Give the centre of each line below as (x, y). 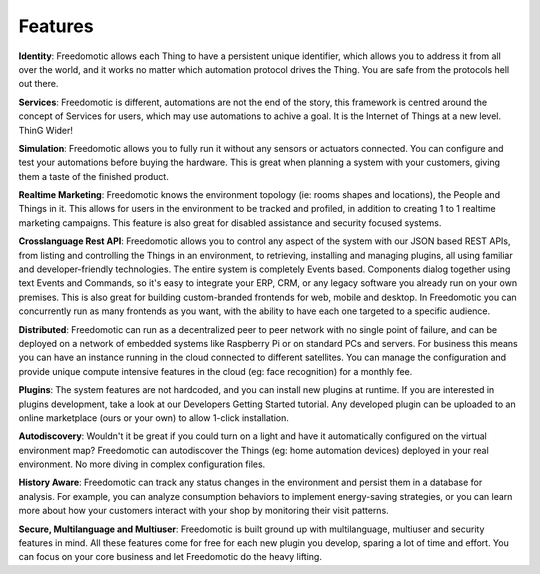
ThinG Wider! (46, 130)
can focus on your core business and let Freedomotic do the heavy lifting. (170, 557)
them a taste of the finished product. (93, 176)
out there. (38, 84)
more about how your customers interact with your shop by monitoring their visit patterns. (203, 511)
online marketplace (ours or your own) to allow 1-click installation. (154, 417)
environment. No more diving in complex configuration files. (142, 464)
